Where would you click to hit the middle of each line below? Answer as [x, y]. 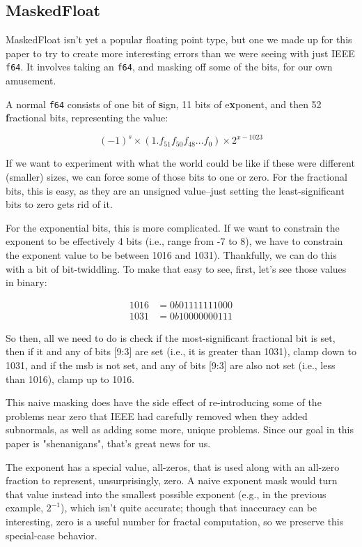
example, [25, 508]
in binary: [26, 282]
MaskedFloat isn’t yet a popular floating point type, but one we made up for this [179, 39]
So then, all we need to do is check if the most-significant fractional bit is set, [171, 337]
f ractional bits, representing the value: [87, 118]
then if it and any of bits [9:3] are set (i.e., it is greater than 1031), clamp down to [181, 351]
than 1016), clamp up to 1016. [70, 379]
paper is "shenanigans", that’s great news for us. [108, 443]
